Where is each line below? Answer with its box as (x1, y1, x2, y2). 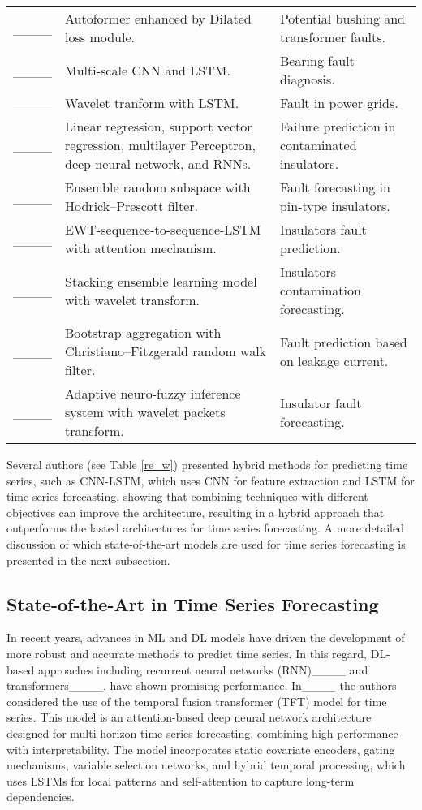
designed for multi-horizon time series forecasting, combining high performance (6, 724, 398, 741)
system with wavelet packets (65, 403, 226, 421)
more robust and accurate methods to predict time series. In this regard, (6, 644, 367, 661)
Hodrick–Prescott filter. (65, 196, 199, 215)
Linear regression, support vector (65, 117, 252, 136)
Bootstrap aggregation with (65, 323, 222, 342)
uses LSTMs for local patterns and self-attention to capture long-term (6, 772, 355, 789)
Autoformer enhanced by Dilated (65, 9, 252, 28)
